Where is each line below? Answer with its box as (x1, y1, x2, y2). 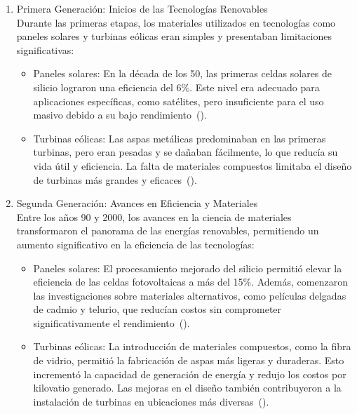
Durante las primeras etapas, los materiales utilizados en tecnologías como (16, 15, 336, 29)
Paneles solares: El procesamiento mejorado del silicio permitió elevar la (33, 260, 342, 275)
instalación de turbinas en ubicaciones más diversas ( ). (33, 394, 269, 408)
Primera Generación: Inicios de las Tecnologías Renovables (16, 1, 268, 15)
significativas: (16, 42, 74, 57)
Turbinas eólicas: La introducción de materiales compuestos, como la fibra (33, 339, 351, 354)
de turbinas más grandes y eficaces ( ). (33, 172, 197, 187)
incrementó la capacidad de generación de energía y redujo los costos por (33, 366, 346, 381)
